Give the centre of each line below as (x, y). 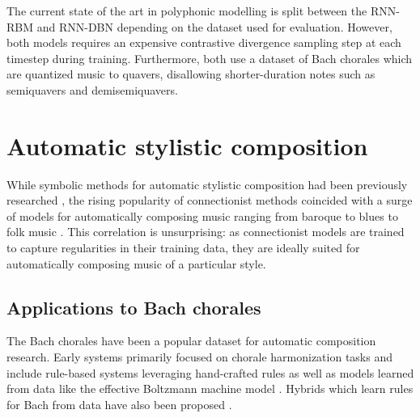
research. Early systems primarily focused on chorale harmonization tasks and (200, 357)
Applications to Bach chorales (134, 307)
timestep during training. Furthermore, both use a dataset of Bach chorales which (210, 58)
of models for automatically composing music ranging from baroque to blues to (202, 215)
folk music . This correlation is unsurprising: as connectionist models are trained (206, 232)
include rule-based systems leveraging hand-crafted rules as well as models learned (210, 372)
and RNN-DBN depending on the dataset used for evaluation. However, (214, 26)
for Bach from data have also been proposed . (119, 404)
